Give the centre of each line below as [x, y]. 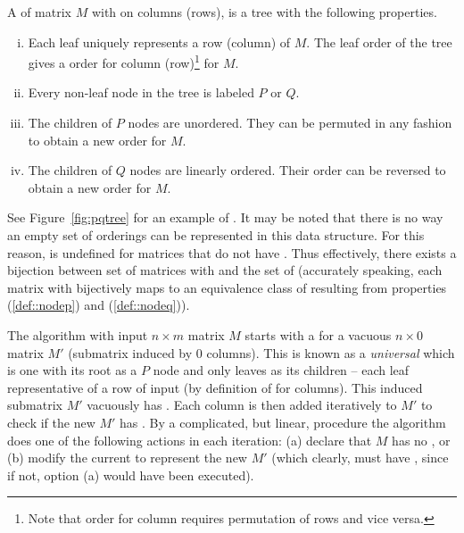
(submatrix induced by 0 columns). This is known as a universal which [261, 352]
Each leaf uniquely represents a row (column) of [159, 42]
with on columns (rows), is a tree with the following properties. [264, 12]
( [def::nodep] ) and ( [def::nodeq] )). [99, 305]
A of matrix [39, 12]
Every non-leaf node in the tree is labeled [141, 92]
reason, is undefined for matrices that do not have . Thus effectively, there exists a [232, 252]
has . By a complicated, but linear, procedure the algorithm [283, 422]
